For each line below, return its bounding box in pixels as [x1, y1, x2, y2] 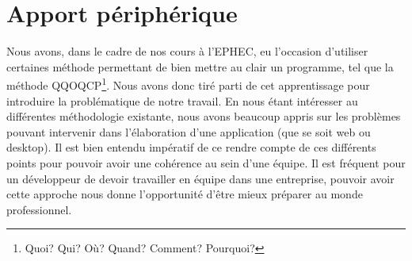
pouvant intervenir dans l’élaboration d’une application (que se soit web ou [6, 123, 371, 140]
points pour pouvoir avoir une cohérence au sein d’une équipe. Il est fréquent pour [6, 154, 406, 171]
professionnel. [6, 201, 72, 217]
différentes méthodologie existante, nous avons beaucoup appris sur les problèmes [6, 108, 401, 125]
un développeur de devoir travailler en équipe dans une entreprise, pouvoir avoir [6, 170, 395, 186]
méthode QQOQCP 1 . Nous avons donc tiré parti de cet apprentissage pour [6, 75, 370, 93]
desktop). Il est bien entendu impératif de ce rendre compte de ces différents [6, 139, 376, 155]
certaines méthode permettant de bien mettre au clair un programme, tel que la [6, 58, 394, 75]
